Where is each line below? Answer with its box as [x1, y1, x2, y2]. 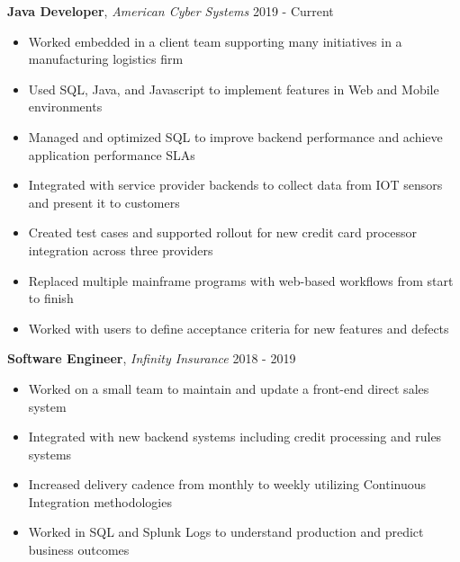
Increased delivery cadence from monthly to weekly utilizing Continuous [28, 475, 427, 494]
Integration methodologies [28, 492, 172, 511]
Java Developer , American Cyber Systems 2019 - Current [7, 2, 334, 20]
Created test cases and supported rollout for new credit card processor [28, 223, 418, 242]
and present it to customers [28, 192, 180, 211]
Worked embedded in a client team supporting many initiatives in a [28, 31, 402, 50]
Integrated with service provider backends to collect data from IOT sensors [28, 175, 443, 194]
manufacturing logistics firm [28, 49, 184, 68]
